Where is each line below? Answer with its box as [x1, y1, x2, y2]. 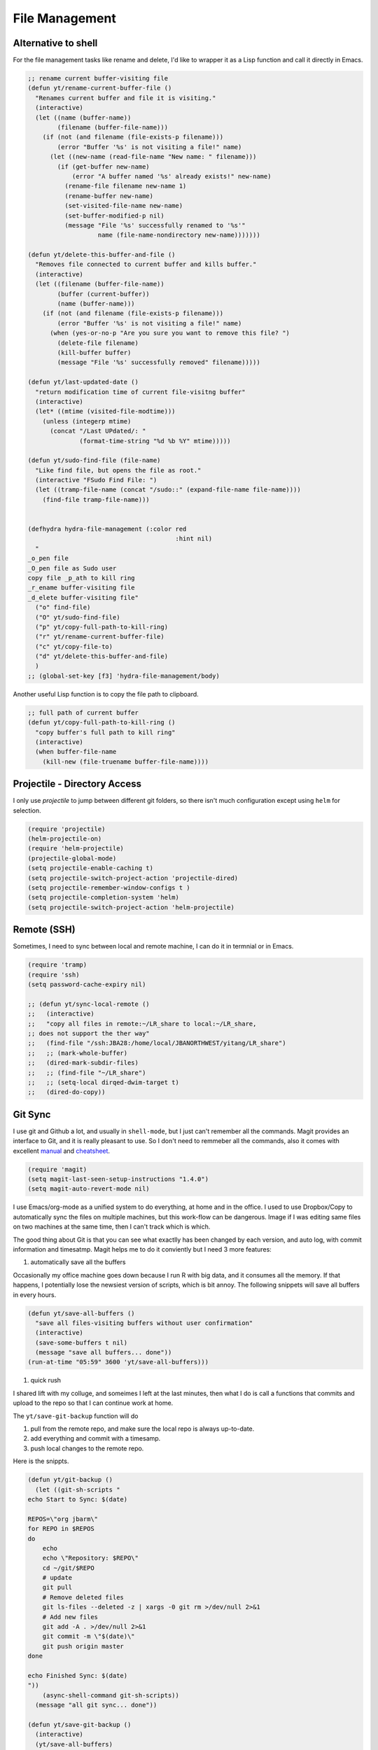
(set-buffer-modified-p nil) [64, 211, 164, 220]
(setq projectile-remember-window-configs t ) [27, 884, 190, 892]
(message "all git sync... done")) [35, 1701, 157, 1709]
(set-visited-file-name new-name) [64, 202, 183, 210]
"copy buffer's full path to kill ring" [35, 728, 176, 736]
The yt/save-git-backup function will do [13, 1411, 139, 1420]
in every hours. [13, 1290, 57, 1298]
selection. [13, 806, 41, 815]
